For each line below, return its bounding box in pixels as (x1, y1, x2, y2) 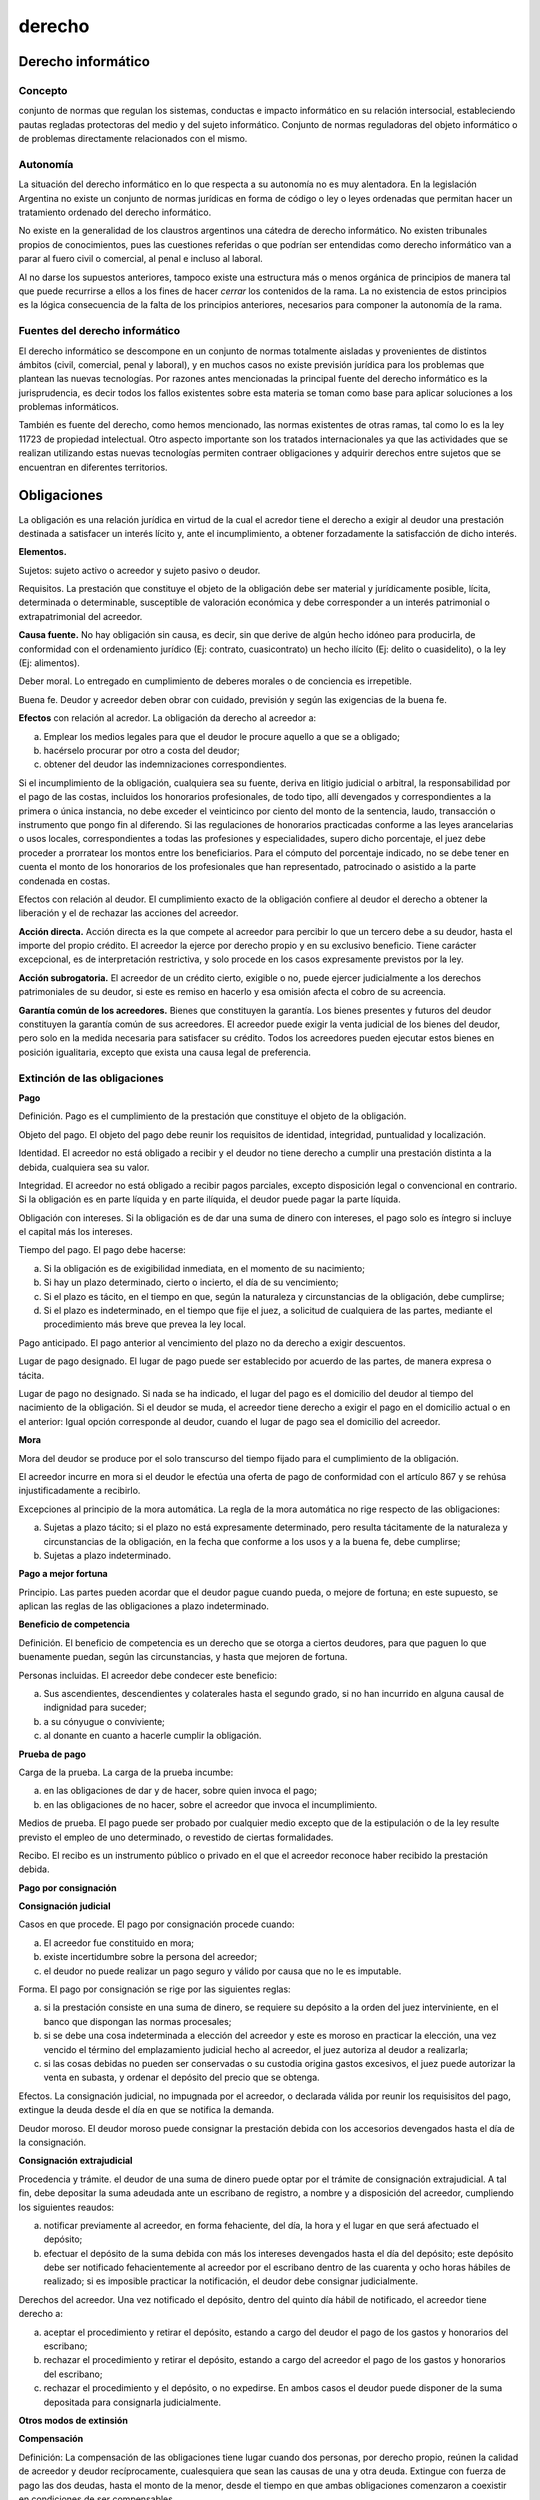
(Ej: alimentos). (18, 657, 80, 669)
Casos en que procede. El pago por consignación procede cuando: (18, 1918, 295, 1930)
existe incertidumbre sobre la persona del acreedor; (43, 1951, 258, 1963)
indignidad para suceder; (43, 1701, 147, 1714)
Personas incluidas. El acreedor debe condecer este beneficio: (18, 1669, 278, 1681)
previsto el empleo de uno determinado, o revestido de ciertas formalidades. (18, 1831, 334, 1843)
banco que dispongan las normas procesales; (43, 2015, 232, 2027)
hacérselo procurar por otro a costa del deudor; (43, 745, 240, 756)
